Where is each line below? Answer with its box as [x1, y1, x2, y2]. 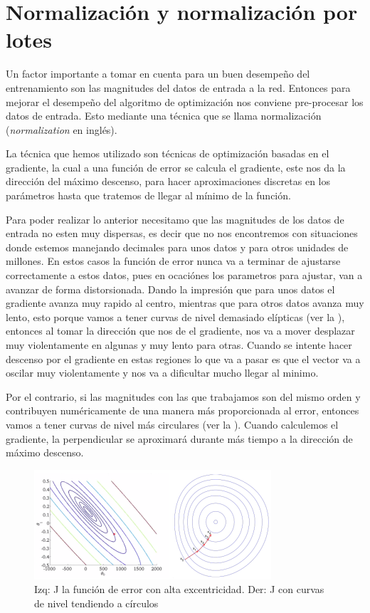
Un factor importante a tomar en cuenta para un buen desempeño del [6, 66, 310, 81]
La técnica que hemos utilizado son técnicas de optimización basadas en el [6, 146, 329, 161]
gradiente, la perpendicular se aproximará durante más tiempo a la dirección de [6, 431, 353, 446]
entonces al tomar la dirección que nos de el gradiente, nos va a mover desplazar [6, 323, 355, 338]
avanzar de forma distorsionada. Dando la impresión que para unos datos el [6, 281, 335, 296]
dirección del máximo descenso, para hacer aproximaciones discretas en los [6, 174, 330, 189]
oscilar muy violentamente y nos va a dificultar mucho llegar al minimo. [6, 365, 319, 380]
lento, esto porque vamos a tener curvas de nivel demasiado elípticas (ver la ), [6, 309, 345, 324]
